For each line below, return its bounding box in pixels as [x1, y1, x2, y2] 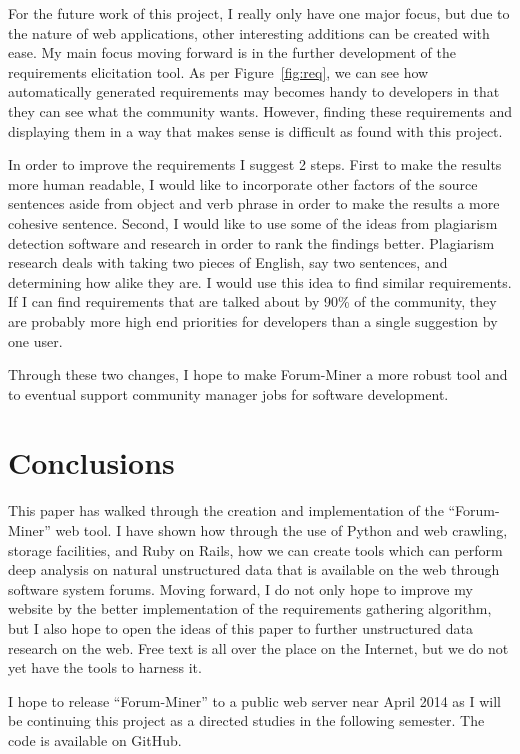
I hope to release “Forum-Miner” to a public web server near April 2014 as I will [8, 690, 501, 711]
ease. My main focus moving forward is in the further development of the [8, 42, 456, 63]
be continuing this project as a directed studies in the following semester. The [8, 710, 485, 731]
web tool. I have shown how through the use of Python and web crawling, [55, 520, 508, 540]
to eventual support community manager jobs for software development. [8, 383, 449, 404]
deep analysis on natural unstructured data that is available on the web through [8, 559, 500, 580]
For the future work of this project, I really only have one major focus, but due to [8, 3, 510, 23]
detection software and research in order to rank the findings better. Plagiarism [8, 232, 495, 253]
